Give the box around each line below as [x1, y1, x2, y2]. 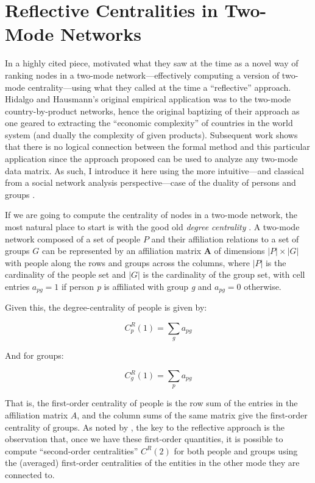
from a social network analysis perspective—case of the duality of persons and [5, 176, 296, 189]
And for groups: [5, 348, 64, 361]
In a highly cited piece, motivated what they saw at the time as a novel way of [5, 57, 299, 69]
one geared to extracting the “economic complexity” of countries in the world [5, 116, 293, 129]
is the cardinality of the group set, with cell [143, 268, 305, 281]
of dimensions [214, 244, 265, 257]
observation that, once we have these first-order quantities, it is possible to [5, 432, 283, 445]
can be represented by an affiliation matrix [41, 244, 202, 257]
